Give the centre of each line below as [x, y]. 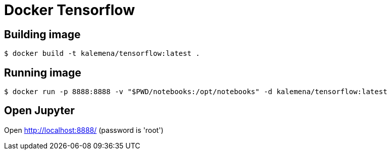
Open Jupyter [39, 111]
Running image [43, 72]
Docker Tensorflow [69, 10]
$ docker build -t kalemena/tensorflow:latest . [102, 54]
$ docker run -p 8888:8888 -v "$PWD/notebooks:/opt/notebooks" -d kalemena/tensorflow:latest [196, 92]
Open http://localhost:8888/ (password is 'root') [84, 130]
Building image [42, 34]
